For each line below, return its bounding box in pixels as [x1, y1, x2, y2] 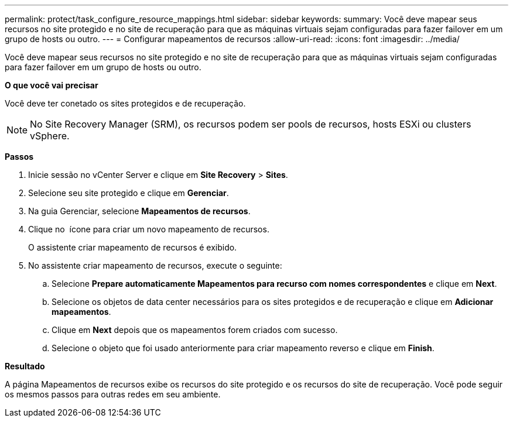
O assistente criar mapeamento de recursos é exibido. [28, 242, 237, 252]
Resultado [5, 361, 45, 371]
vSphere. [30, 130, 70, 142]
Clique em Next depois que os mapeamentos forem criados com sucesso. [52, 325, 338, 335]
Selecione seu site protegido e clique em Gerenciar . [28, 188, 229, 198]
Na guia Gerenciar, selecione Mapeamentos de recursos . [28, 206, 251, 216]
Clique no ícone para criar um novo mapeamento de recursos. [28, 224, 269, 234]
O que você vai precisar [5, 80, 98, 90]
